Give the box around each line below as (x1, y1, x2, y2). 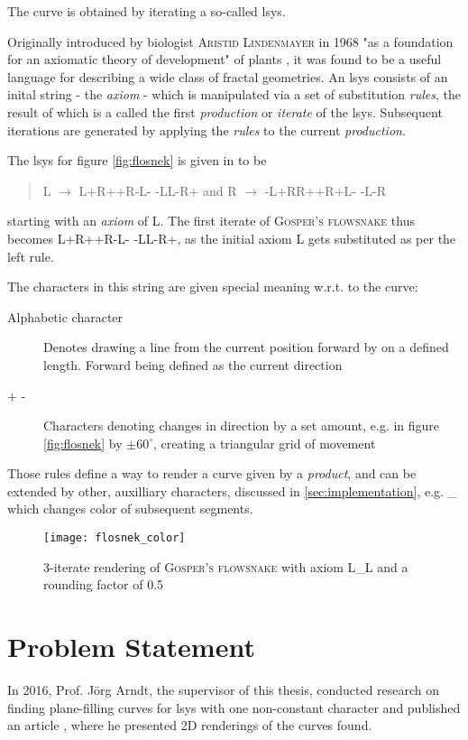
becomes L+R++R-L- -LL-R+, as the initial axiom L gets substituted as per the (7, 228, 456, 247)
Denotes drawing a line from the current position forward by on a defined (43, 338, 449, 356)
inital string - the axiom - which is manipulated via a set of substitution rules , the (7, 85, 461, 104)
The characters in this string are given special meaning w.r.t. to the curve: (7, 277, 418, 296)
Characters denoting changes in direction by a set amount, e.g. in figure (43, 416, 440, 435)
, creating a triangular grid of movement (153, 433, 376, 452)
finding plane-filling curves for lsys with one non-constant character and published (7, 698, 461, 717)
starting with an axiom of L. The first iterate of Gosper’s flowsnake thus (7, 211, 415, 230)
